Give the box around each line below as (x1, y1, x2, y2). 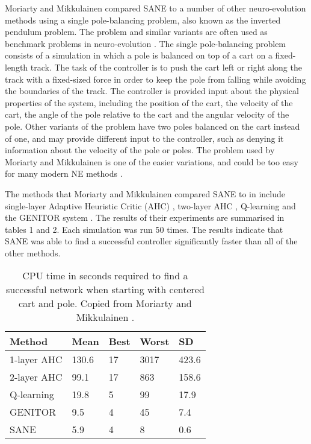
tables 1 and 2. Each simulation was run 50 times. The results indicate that (5, 223, 283, 235)
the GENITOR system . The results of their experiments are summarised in (5, 211, 285, 224)
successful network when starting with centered (5, 282, 205, 297)
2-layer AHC (10, 370, 63, 384)
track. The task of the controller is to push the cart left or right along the (30, 60, 302, 73)
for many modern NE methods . (5, 167, 123, 180)
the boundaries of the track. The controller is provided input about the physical (5, 84, 299, 97)
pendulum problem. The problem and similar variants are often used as (5, 25, 268, 38)
